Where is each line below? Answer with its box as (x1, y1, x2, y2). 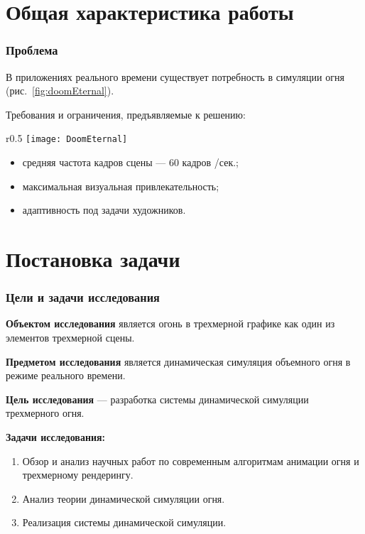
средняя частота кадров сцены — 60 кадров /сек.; (22, 155, 239, 170)
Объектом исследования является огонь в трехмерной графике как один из (6, 316, 335, 331)
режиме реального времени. (6, 368, 126, 383)
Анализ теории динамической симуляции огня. (22, 491, 225, 506)
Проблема (6, 41, 58, 59)
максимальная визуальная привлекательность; (22, 178, 219, 193)
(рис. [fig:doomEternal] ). (6, 83, 114, 98)
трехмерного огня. (6, 405, 85, 420)
